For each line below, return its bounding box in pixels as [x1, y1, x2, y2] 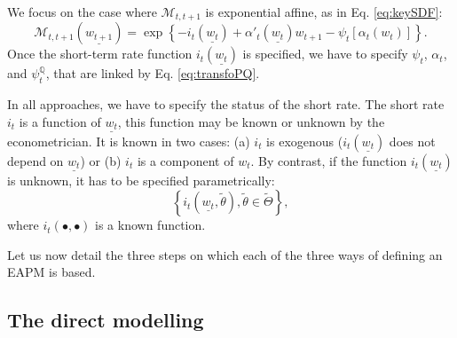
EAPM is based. [7, 263, 96, 281]
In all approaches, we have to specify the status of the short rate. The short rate [7, 95, 445, 114]
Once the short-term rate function [7, 44, 193, 63]
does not [389, 131, 436, 150]
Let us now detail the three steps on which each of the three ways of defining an [7, 245, 443, 263]
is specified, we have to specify [242, 44, 408, 63]
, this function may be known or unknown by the [117, 112, 385, 130]
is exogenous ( [266, 131, 343, 150]
